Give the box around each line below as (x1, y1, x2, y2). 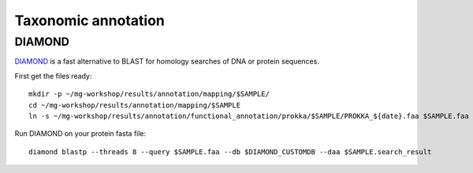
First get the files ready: (14, 71, 92, 80)
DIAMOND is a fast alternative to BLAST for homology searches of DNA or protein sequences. (14, 57, 319, 66)
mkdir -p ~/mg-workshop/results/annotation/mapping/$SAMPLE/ (28, 90, 270, 98)
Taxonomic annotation (14, 12, 165, 29)
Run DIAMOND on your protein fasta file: (14, 129, 147, 138)
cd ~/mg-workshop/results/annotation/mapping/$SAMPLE (28, 101, 240, 109)
